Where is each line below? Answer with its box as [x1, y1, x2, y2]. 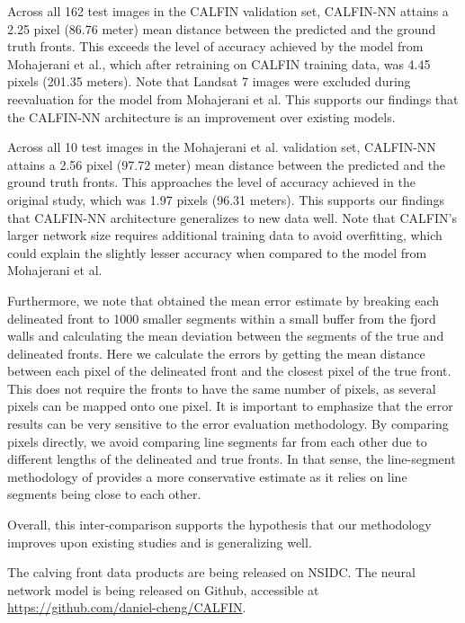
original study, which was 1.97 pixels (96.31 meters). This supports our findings [7, 190, 445, 209]
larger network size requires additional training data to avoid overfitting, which [7, 226, 443, 245]
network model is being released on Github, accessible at [7, 580, 319, 599]
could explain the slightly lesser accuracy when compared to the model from [7, 243, 427, 262]
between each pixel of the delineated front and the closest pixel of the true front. [7, 361, 452, 380]
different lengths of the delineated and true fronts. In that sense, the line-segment [7, 449, 456, 468]
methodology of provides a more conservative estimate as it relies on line [7, 467, 407, 485]
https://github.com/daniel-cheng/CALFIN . [7, 598, 246, 617]
